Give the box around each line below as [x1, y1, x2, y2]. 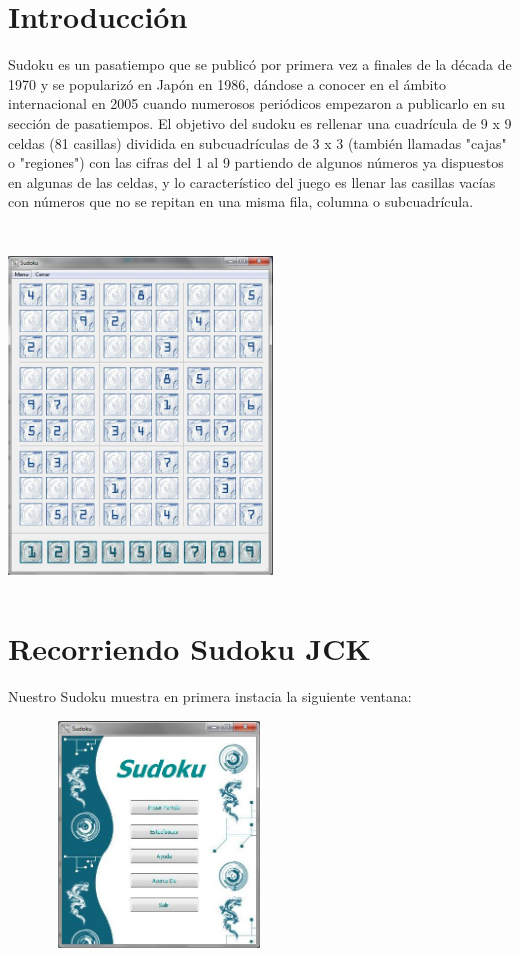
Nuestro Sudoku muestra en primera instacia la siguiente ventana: [8, 686, 412, 707]
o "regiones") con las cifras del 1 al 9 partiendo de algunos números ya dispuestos [8, 152, 504, 173]
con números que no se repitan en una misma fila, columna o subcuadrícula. [8, 191, 474, 212]
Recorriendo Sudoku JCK [8, 628, 371, 669]
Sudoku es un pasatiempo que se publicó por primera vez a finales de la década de [8, 54, 512, 75]
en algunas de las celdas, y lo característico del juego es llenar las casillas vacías [8, 171, 496, 192]
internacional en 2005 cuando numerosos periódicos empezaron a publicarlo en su [8, 93, 506, 114]
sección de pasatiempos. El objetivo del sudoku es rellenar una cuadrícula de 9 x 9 [8, 112, 512, 133]
